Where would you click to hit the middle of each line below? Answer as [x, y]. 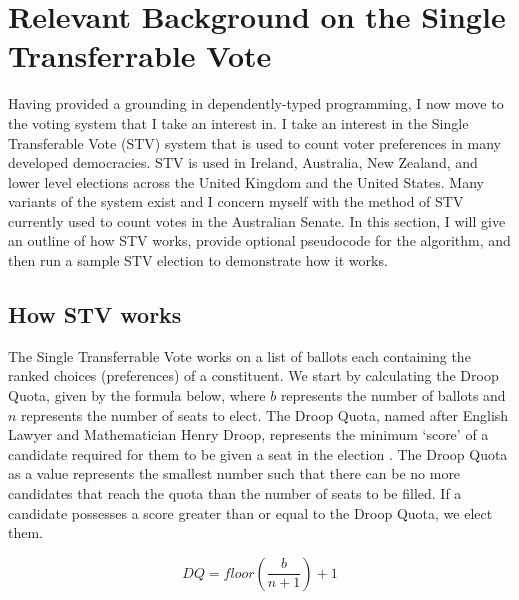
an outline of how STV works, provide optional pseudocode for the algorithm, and [259, 240]
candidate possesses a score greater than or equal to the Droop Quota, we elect [250, 512]
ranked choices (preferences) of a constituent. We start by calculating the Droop [253, 375]
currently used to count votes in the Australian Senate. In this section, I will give [257, 220]
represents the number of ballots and [393, 395]
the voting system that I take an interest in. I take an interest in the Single [238, 122]
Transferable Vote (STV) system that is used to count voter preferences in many [254, 142]
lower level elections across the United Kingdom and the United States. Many [246, 181]
